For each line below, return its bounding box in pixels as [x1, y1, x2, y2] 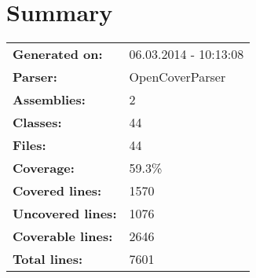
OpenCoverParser [129, 68, 226, 86]
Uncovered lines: [13, 204, 117, 223]
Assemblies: [13, 90, 86, 109]
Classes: [13, 113, 62, 132]
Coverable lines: [13, 227, 113, 246]
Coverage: [13, 159, 75, 177]
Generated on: [13, 45, 103, 64]
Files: [13, 136, 46, 155]
